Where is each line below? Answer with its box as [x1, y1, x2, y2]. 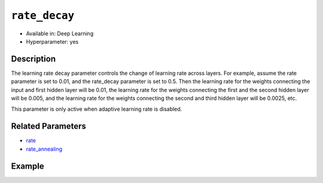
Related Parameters [11, 121, 87, 132]
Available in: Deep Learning [26, 30, 94, 37]
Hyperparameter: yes [26, 38, 79, 45]
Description [11, 54, 56, 64]
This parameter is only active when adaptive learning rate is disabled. [11, 105, 182, 113]
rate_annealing [26, 145, 63, 152]
